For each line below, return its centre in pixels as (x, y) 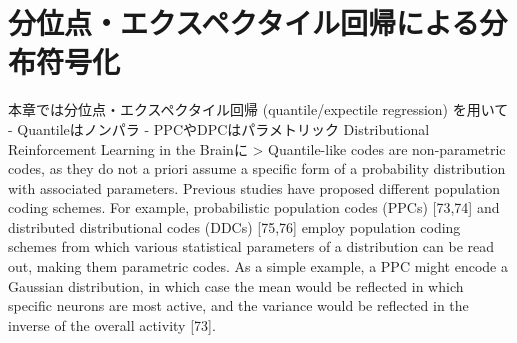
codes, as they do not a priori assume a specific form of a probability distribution (257, 168)
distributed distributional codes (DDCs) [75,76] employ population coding (234, 226)
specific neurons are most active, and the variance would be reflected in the (238, 305)
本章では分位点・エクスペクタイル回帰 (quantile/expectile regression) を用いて (258, 109)
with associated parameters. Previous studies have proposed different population (254, 187)
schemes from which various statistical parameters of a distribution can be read (251, 246)
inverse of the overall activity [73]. (112, 324)
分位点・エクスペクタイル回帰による (244, 22)
